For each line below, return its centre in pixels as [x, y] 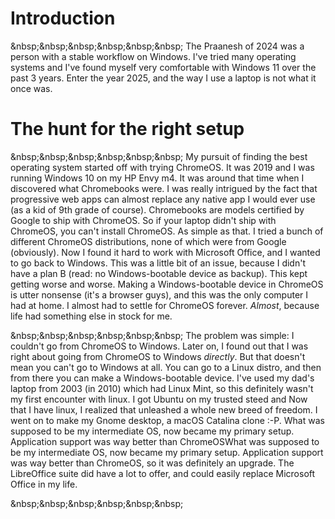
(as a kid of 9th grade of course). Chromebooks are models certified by [157, 209]
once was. [31, 88]
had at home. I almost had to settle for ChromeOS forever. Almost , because [165, 305]
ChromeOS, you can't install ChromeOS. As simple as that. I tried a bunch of [167, 231]
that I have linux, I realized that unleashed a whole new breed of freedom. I [164, 409]
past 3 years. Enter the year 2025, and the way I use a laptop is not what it [163, 78]
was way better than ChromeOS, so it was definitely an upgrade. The [152, 463]
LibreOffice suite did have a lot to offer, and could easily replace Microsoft [163, 473]
